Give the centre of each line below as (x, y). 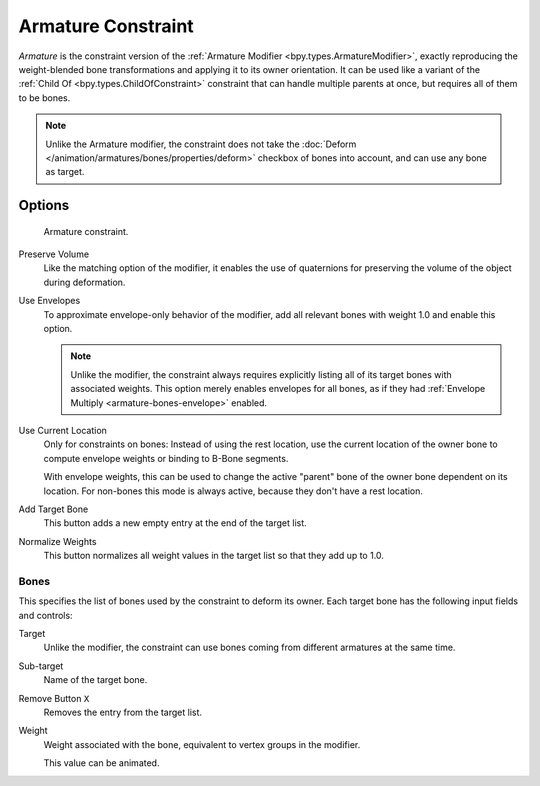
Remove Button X (54, 698)
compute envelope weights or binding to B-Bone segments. (166, 458)
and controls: (46, 615)
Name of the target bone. (95, 680)
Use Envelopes (49, 301)
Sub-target (41, 666)
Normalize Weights (57, 541)
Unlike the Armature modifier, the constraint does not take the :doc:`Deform (201, 144)
